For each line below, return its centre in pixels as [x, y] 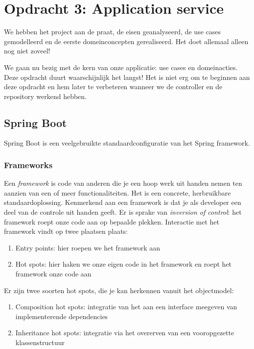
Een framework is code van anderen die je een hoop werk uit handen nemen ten [123, 183]
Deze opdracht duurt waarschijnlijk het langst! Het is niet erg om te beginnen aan [127, 77]
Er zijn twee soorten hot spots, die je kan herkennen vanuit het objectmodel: [119, 290]
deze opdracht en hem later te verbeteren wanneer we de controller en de [113, 87]
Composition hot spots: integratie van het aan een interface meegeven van [126, 307]
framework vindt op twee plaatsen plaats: [66, 231]
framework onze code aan [53, 274]
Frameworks [28, 165]
